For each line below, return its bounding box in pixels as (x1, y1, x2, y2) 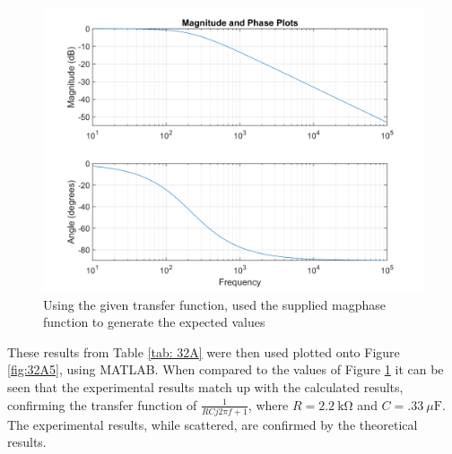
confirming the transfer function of (7, 395, 197, 414)
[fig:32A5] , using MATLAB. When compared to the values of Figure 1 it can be (7, 360, 444, 379)
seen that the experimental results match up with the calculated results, (7, 377, 404, 396)
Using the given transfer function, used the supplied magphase (43, 295, 386, 313)
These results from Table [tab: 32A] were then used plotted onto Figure (7, 342, 400, 361)
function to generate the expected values (43, 313, 265, 331)
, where (248, 395, 289, 414)
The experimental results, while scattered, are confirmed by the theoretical (7, 415, 418, 433)
